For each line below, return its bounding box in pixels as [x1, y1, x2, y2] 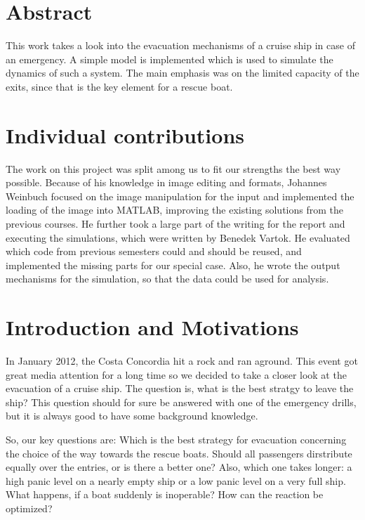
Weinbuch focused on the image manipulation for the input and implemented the [6, 188, 354, 203]
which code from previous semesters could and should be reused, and [6, 244, 302, 259]
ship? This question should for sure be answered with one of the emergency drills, [6, 394, 357, 409]
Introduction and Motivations [6, 313, 299, 342]
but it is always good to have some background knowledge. [6, 408, 258, 423]
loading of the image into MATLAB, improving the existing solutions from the [6, 202, 343, 217]
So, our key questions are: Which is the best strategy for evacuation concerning [6, 432, 347, 447]
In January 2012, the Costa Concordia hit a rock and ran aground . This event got [6, 353, 358, 368]
